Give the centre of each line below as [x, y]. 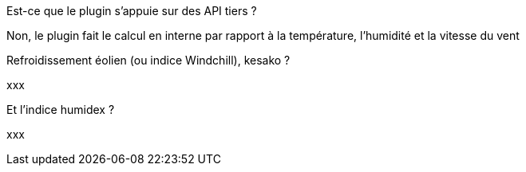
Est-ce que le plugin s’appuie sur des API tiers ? [132, 11]
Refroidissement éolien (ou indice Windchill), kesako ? [148, 60]
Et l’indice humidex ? [61, 109]
